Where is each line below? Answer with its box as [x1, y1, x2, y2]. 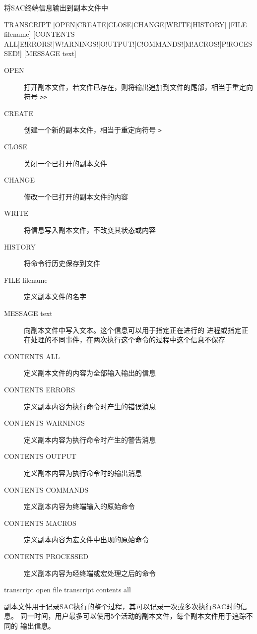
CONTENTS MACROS [4, 517, 76, 528]
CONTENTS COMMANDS [4, 484, 89, 495]
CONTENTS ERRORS [4, 384, 75, 394]
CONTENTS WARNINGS [4, 418, 85, 428]
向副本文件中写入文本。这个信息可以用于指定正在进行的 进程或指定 [24, 324, 242, 335]
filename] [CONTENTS [4, 29, 75, 39]
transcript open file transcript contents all [4, 584, 131, 595]
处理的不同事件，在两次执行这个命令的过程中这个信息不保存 [30, 334, 225, 345]
